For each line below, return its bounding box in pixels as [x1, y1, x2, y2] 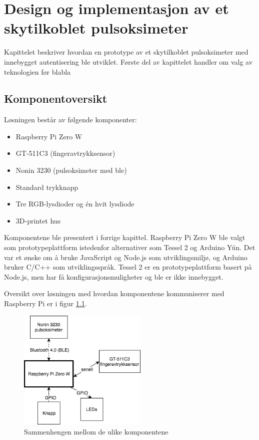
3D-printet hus [15, 215, 61, 226]
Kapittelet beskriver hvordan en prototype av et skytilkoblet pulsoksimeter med [4, 47, 248, 57]
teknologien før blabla [4, 66, 71, 77]
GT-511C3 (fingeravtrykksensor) [15, 148, 115, 158]
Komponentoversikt [4, 91, 107, 106]
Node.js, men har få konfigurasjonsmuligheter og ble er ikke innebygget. [4, 271, 223, 282]
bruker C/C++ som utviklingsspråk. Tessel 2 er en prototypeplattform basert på [4, 262, 252, 272]
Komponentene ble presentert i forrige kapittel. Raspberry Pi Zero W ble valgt [4, 232, 245, 243]
